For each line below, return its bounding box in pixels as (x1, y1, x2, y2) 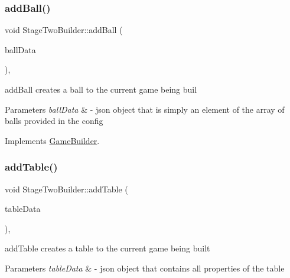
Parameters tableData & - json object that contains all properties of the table (5, 261, 285, 274)
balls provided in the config (5, 115, 103, 127)
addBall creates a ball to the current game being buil (5, 83, 197, 95)
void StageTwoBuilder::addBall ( (5, 24, 123, 36)
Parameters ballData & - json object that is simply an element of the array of (5, 103, 285, 115)
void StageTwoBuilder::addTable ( (5, 182, 128, 195)
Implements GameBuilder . (5, 134, 100, 146)
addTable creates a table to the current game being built (5, 242, 210, 254)
